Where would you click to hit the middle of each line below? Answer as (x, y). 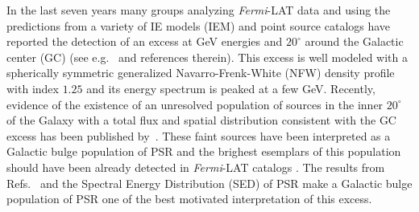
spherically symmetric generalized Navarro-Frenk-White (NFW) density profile (201, 73)
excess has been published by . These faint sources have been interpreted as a (199, 135)
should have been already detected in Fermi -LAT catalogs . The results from (196, 167)
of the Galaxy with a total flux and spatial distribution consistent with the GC (201, 120)
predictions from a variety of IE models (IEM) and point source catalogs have (199, 25)
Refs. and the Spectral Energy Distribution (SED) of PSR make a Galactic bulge (209, 183)
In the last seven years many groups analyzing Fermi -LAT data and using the (199, 10)
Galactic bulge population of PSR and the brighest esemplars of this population (204, 151)
